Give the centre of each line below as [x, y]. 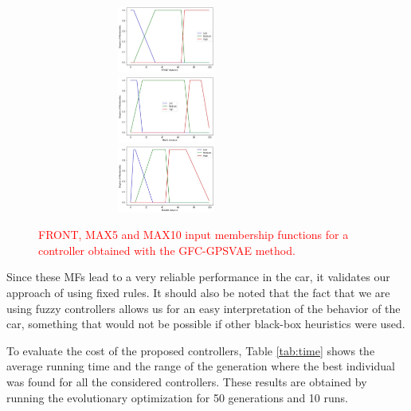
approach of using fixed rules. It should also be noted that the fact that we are [198, 292]
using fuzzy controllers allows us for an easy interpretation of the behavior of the [204, 308]
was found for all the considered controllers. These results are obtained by [187, 381]
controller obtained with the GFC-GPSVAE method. [167, 250]
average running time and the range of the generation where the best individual [201, 366]
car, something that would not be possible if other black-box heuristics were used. [206, 324]
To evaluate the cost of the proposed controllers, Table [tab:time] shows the [191, 350]
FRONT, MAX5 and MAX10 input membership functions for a [194, 235]
